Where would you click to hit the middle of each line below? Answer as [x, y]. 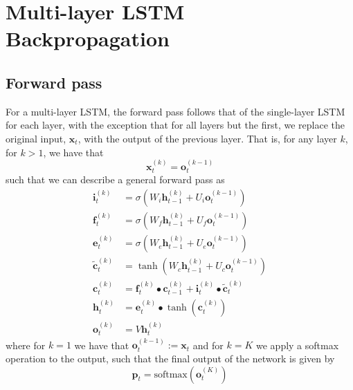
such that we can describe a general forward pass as [115, 179]
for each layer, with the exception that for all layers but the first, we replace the [175, 125]
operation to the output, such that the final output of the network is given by [170, 358]
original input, [36, 138]
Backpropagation [88, 38]
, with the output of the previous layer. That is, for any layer [207, 138]
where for [26, 345]
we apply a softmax [298, 345]
